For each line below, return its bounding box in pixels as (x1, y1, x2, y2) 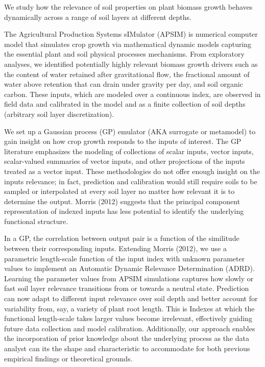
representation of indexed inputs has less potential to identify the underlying (4, 206, 244, 216)
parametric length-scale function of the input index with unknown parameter (4, 253, 245, 263)
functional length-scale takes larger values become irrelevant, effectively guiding (4, 313, 253, 324)
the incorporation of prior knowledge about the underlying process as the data (4, 333, 250, 344)
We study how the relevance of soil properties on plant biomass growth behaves (4, 2, 253, 12)
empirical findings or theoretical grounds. (4, 353, 133, 363)
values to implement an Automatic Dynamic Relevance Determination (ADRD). (4, 263, 255, 274)
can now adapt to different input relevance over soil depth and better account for (4, 293, 258, 304)
